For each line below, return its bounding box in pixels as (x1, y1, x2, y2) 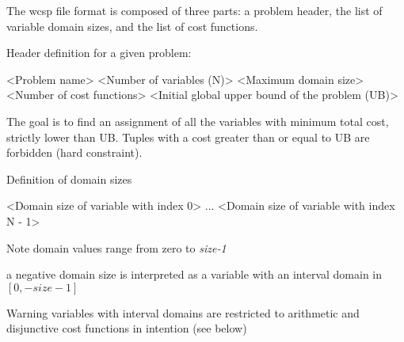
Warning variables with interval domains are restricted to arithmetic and (6, 304, 360, 321)
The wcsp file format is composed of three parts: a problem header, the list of (6, 2, 383, 18)
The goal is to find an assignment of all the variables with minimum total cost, (6, 112, 389, 129)
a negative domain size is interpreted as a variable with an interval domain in (6, 266, 383, 283)
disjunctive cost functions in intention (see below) (6, 320, 247, 336)
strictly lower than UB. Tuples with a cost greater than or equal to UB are (6, 128, 370, 145)
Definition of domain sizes (6, 170, 132, 187)
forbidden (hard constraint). (6, 144, 143, 161)
